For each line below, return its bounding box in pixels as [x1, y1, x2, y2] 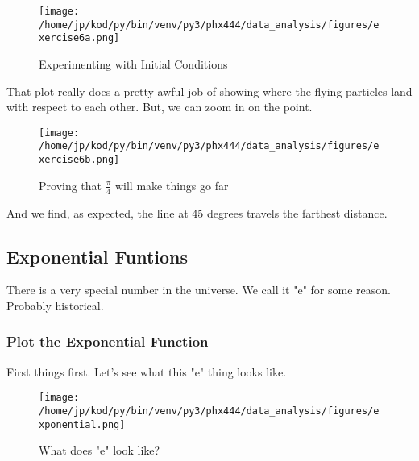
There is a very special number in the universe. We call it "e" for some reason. [6, 281, 391, 298]
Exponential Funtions [6, 243, 189, 268]
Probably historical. [6, 297, 104, 314]
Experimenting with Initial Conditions [39, 55, 228, 72]
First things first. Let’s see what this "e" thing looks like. [6, 363, 287, 380]
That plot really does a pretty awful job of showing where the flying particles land [6, 82, 413, 99]
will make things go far [114, 177, 229, 193]
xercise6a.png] [39, 32, 120, 44]
